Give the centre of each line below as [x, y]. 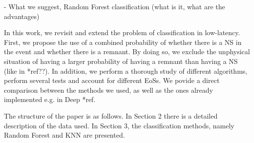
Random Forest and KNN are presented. [64, 135]
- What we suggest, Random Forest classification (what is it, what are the [115, 6]
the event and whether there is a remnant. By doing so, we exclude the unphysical [127, 51]
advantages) [22, 16]
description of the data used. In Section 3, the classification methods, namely [119, 125]
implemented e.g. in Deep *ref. [50, 99]
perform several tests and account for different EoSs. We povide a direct [112, 80]
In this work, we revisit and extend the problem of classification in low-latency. [122, 32]
